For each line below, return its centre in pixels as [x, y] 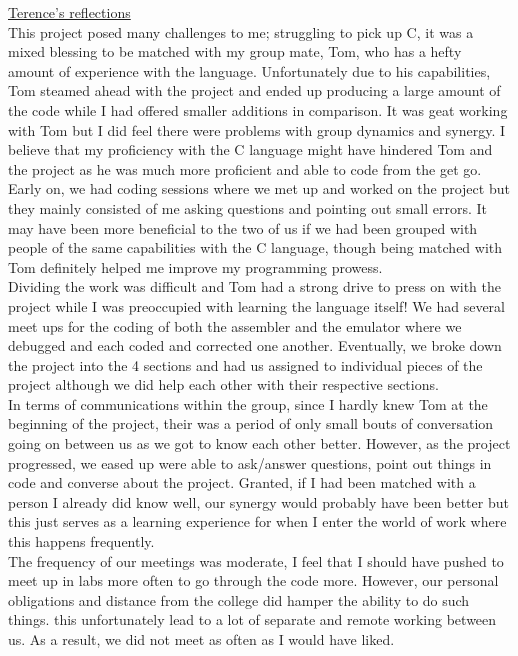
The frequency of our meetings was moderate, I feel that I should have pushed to [256, 560]
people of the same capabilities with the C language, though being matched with [255, 247]
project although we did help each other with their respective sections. [223, 384]
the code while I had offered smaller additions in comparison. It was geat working [258, 109]
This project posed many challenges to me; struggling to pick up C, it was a [241, 31]
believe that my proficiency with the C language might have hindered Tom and [250, 149]
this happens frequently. [81, 541]
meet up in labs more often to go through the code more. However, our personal [253, 580]
